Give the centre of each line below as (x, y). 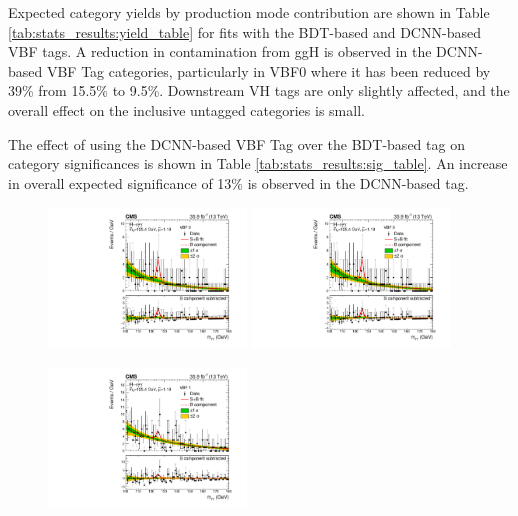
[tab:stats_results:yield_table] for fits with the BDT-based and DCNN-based (244, 31)
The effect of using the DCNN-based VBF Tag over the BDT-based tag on (236, 143)
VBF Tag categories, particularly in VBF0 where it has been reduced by (268, 70)
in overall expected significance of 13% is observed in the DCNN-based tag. (238, 182)
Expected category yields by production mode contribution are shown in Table (249, 12)
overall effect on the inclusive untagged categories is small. (186, 109)
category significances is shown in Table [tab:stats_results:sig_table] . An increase (258, 163)
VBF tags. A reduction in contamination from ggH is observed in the (220, 51)
